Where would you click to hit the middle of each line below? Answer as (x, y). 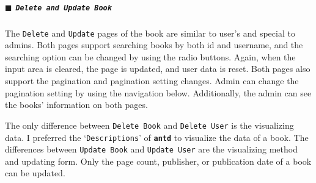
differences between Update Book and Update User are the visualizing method (151, 149)
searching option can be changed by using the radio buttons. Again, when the (150, 56)
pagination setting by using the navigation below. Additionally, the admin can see (158, 92)
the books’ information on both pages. (76, 105)
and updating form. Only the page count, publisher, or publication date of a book (158, 161)
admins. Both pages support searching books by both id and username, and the (154, 45)
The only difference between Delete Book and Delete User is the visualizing (149, 125)
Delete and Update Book (64, 8)
